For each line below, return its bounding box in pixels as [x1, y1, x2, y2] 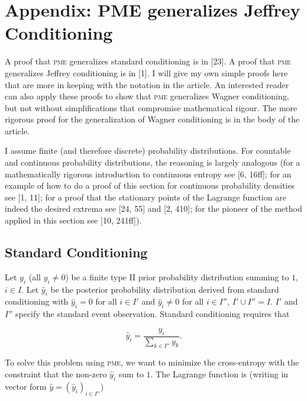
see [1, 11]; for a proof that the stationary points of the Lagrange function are [5, 190, 286, 203]
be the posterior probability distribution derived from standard [50, 283, 279, 295]
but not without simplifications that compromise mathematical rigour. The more [5, 101, 298, 114]
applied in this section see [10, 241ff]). [5, 214, 142, 227]
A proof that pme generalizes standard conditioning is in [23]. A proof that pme [5, 55, 291, 67]
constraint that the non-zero [5, 368, 107, 380]
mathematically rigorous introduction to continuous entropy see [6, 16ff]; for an [5, 167, 292, 180]
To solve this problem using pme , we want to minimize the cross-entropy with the [5, 356, 299, 368]
